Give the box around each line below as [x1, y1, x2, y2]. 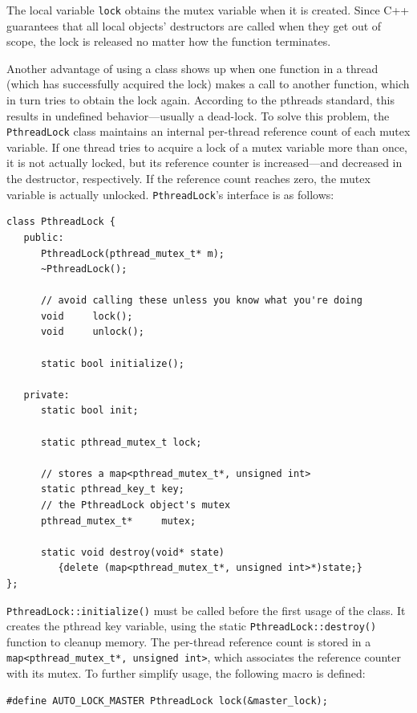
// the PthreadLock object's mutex [40, 499, 231, 511]
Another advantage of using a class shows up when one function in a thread [6, 59, 379, 76]
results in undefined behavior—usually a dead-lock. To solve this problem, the [6, 107, 390, 124]
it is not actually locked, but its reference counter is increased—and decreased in [6, 154, 403, 171]
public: [23, 231, 64, 243]
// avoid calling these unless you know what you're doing [40, 295, 362, 307]
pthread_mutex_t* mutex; [40, 515, 196, 527]
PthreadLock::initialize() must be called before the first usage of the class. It [6, 601, 406, 618]
